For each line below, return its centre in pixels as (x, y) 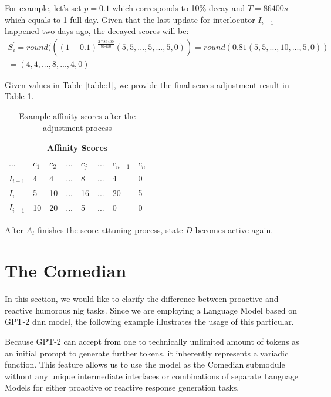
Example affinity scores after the (77, 116)
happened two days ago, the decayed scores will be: (97, 31)
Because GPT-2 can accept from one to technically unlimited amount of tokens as (152, 341)
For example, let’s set (43, 8)
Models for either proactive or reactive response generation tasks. (122, 387)
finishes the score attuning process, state (110, 230)
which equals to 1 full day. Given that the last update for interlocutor (130, 19)
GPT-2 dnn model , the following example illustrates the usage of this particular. (149, 322)
